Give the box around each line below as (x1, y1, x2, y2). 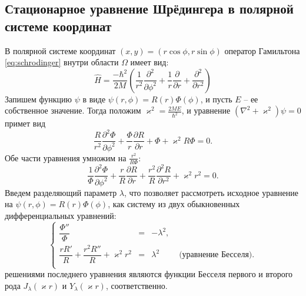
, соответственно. (105, 279, 168, 291)
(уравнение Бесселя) (179, 251, 252, 260)
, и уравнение (181, 104, 231, 117)
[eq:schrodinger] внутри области (5, 56, 119, 68)
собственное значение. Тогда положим (5, 104, 141, 117)
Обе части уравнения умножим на (5, 151, 127, 164)
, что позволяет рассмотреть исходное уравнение (124, 186, 298, 198)
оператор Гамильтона (224, 44, 300, 56)
